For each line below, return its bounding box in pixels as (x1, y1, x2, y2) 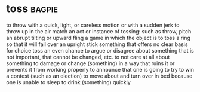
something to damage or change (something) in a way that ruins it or (6, 59, 175, 67)
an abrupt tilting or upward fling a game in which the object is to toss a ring (6, 34, 191, 41)
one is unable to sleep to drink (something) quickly (6, 78, 131, 85)
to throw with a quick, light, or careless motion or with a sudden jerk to (6, 22, 180, 29)
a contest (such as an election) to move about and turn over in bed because (6, 72, 193, 79)
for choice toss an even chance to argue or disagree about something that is (6, 47, 194, 54)
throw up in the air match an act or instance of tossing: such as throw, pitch (6, 27, 192, 35)
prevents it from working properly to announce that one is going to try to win (6, 66, 195, 73)
